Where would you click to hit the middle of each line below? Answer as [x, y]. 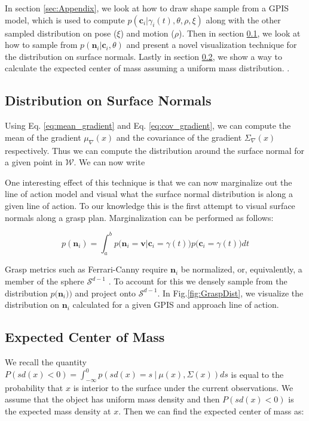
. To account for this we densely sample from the [198, 281]
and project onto [105, 293]
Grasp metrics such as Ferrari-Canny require [86, 269]
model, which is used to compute [65, 19]
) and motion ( [147, 33]
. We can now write [109, 162]
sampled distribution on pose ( [61, 33]
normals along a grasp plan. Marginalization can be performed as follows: [139, 217]
